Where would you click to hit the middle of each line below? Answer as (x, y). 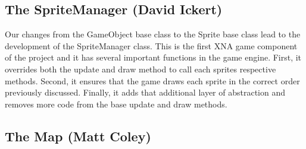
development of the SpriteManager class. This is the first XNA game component (151, 45)
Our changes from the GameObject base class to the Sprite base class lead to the (153, 34)
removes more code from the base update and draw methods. (116, 104)
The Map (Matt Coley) (78, 136)
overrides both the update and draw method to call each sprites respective (140, 69)
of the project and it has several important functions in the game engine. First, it (153, 57)
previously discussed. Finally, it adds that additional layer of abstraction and (145, 92)
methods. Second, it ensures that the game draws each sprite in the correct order (152, 80)
